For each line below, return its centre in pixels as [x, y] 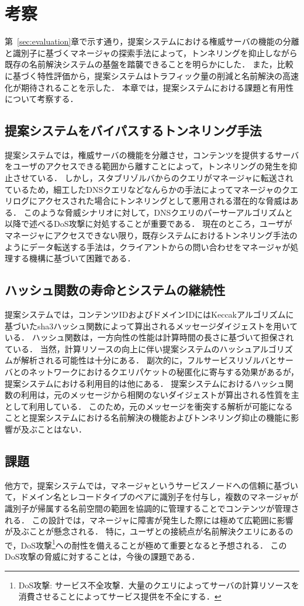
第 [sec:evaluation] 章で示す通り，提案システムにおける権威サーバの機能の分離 [152, 41]
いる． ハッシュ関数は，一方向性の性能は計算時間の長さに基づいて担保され [149, 337]
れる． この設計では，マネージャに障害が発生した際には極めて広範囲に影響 [149, 520]
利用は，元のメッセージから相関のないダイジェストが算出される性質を [156, 395]
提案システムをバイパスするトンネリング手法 [133, 130]
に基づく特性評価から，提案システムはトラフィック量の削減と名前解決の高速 [152, 75]
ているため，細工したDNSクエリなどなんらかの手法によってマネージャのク [147, 189]
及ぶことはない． [53, 429]
